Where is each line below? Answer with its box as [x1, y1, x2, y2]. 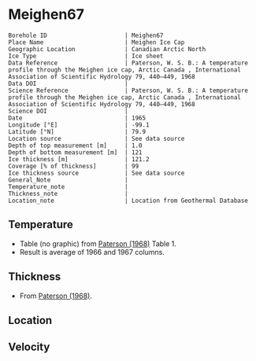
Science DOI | [8, 107, 128, 115]
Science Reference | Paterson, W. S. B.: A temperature [8, 87, 248, 94]
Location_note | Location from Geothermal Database [8, 197, 248, 204]
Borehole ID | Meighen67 [8, 31, 164, 39]
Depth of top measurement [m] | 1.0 [8, 142, 143, 149]
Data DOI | [8, 79, 128, 87]
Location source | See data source [8, 134, 185, 142]
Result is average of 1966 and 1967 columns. [19, 247, 165, 256]
